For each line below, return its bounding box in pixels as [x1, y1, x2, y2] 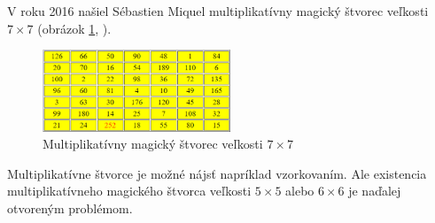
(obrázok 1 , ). [37, 19, 112, 37]
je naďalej [348, 181, 401, 200]
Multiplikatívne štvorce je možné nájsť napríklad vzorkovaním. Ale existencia [7, 164, 427, 182]
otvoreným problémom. [7, 199, 133, 218]
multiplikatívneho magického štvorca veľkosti [7, 181, 252, 200]
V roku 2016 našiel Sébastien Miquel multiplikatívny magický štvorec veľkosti [7, 2, 429, 19]
